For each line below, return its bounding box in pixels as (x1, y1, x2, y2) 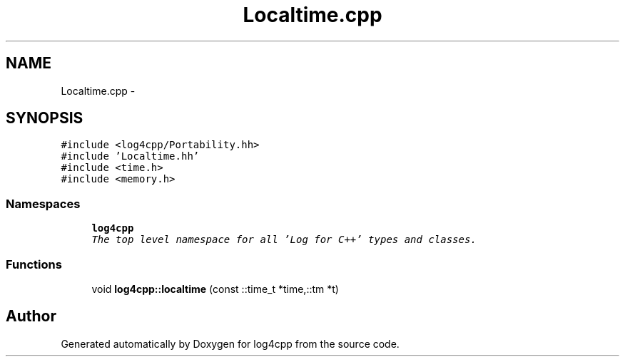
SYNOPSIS (6, 109, 83, 128)
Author (6, 307, 56, 326)
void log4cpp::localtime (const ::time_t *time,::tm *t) (91, 282, 339, 295)
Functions (6, 257, 62, 271)
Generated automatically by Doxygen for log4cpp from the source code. (61, 337, 400, 350)
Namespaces (6, 196, 81, 211)
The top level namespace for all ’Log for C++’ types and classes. (91, 234, 477, 246)
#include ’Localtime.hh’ (61, 150, 200, 162)
